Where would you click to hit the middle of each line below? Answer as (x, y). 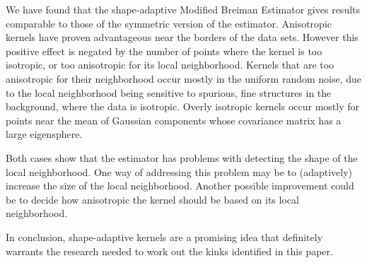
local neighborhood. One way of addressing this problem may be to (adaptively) (179, 171)
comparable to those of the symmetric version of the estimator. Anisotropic (169, 23)
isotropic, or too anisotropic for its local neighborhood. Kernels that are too (170, 65)
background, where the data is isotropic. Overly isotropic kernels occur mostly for (183, 106)
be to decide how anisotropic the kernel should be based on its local (152, 199)
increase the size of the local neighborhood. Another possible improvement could (180, 186)
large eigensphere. (44, 134)
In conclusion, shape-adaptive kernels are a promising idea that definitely (164, 236)
